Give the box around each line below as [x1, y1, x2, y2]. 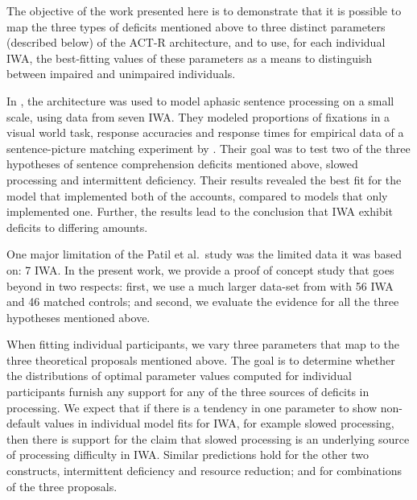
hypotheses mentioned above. [6, 308, 151, 325]
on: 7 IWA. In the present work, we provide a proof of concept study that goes [6, 261, 394, 278]
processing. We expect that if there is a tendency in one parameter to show [6, 399, 378, 415]
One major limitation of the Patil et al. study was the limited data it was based [6, 246, 402, 262]
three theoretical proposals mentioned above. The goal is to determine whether [6, 351, 395, 368]
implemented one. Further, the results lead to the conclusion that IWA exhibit [6, 203, 394, 220]
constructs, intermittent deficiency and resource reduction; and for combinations [6, 462, 402, 479]
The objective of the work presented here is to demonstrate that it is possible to [6, 2, 402, 19]
